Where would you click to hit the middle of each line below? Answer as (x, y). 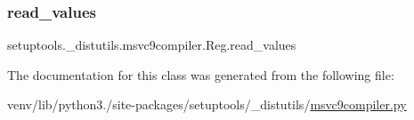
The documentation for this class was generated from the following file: (201, 74)
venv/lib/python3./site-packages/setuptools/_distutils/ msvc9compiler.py (207, 104)
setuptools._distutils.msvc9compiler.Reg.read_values (152, 45)
